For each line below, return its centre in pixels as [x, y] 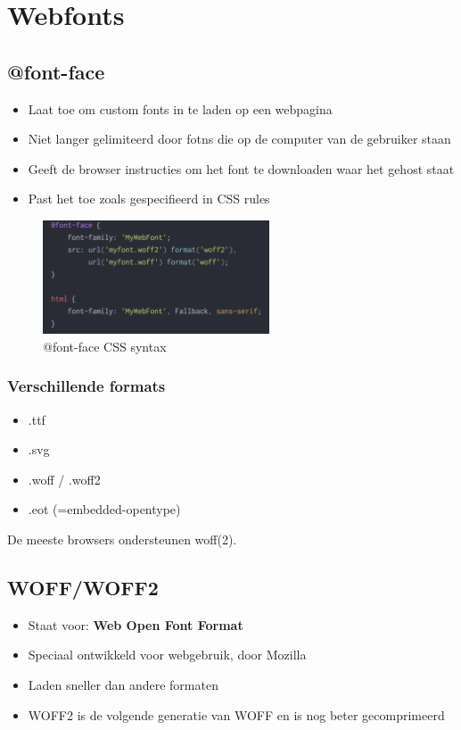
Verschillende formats [86, 386]
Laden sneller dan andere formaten [123, 684]
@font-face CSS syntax [105, 346]
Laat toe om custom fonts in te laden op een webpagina [180, 108]
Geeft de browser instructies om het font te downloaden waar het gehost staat [241, 168]
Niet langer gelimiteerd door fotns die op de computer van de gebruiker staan [239, 139]
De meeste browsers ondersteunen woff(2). [122, 539]
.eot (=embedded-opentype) [104, 509]
